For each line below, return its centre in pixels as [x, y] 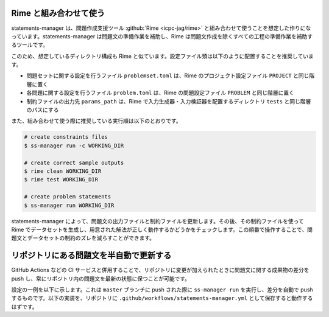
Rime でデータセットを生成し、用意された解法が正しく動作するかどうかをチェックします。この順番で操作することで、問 [162, 229]
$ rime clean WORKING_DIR [63, 171]
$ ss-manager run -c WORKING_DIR [74, 145]
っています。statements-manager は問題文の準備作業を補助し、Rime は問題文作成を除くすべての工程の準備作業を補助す [162, 36]
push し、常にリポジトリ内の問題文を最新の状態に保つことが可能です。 [101, 278]
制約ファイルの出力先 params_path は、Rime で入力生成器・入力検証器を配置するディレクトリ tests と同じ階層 [169, 101]
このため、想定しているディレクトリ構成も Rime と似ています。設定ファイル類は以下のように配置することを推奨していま [162, 56]
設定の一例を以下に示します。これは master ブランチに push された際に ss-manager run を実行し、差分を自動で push [162, 290]
